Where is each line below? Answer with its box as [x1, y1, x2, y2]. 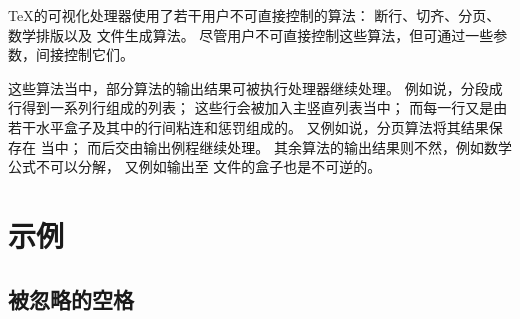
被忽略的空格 [8, 283, 134, 314]
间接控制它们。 [35, 44, 134, 65]
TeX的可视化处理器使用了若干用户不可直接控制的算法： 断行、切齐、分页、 [8, 5, 501, 25]
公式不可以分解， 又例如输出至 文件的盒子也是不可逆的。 [8, 156, 382, 177]
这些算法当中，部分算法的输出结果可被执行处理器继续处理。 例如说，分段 [8, 77, 489, 98]
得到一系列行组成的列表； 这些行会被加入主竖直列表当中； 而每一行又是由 [21, 97, 508, 118]
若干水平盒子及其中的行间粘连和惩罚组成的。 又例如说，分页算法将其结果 [8, 116, 489, 137]
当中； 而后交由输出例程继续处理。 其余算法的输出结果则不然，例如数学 [40, 136, 512, 157]
